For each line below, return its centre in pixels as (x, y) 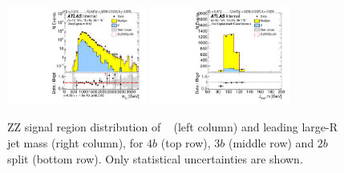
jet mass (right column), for (75, 143)
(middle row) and (271, 143)
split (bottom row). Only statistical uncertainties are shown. (155, 158)
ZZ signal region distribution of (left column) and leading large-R (172, 127)
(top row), (186, 143)
